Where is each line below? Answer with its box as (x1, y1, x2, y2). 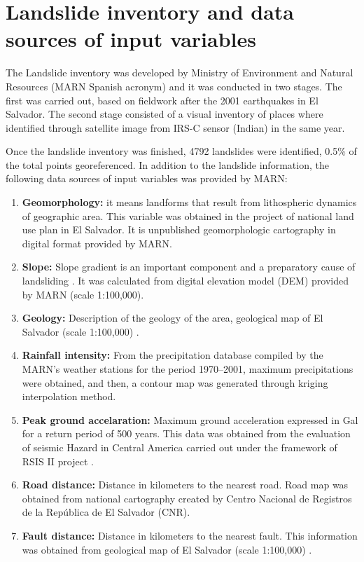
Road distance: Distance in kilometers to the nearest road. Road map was (22, 477, 349, 492)
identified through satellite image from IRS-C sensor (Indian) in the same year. (6, 120, 345, 135)
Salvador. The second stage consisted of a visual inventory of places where (6, 107, 323, 121)
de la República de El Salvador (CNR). (22, 505, 190, 519)
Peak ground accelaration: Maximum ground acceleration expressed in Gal (22, 412, 358, 427)
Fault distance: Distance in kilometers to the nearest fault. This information (22, 528, 358, 542)
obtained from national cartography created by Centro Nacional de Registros (22, 491, 352, 505)
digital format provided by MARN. (22, 235, 172, 250)
